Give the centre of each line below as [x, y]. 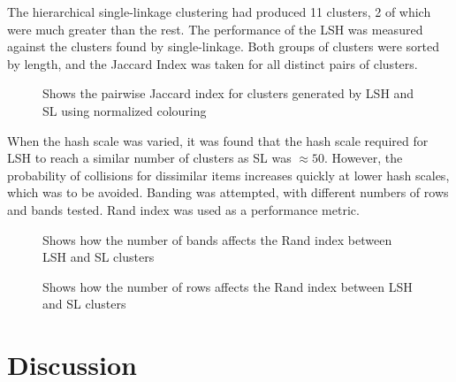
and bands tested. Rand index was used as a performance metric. [183, 209]
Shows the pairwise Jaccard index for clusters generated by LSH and [228, 93]
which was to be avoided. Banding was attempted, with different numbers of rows [228, 192]
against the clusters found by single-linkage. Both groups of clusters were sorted [224, 46]
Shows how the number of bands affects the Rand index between [217, 239]
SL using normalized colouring [125, 110]
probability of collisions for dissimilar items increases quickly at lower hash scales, [228, 175]
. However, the [363, 158]
